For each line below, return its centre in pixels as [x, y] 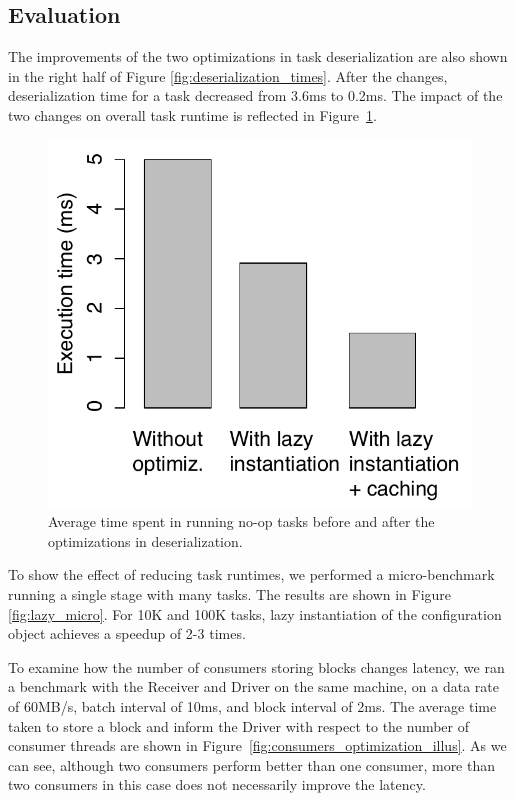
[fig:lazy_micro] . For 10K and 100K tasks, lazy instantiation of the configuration [255, 613]
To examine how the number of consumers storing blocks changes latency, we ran [256, 666]
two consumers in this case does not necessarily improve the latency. [217, 784]
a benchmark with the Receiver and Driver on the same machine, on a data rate [254, 686]
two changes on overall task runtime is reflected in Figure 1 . [192, 114]
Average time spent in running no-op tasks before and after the [241, 521]
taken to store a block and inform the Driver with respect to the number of [239, 725]
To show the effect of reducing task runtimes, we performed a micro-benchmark [251, 574]
